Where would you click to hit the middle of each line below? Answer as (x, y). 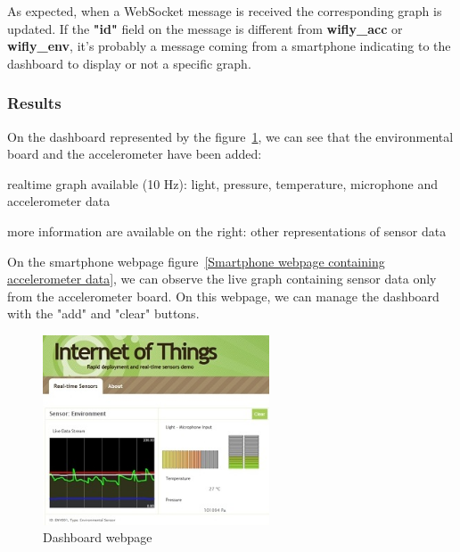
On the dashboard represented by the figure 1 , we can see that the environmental (230, 136)
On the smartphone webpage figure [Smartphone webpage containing (196, 261)
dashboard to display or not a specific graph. (129, 63)
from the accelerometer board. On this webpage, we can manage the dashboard (223, 296)
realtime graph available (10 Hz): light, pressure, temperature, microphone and (223, 183)
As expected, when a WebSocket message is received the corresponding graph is (225, 11)
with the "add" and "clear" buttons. (103, 313)
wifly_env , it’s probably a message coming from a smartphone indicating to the (229, 46)
